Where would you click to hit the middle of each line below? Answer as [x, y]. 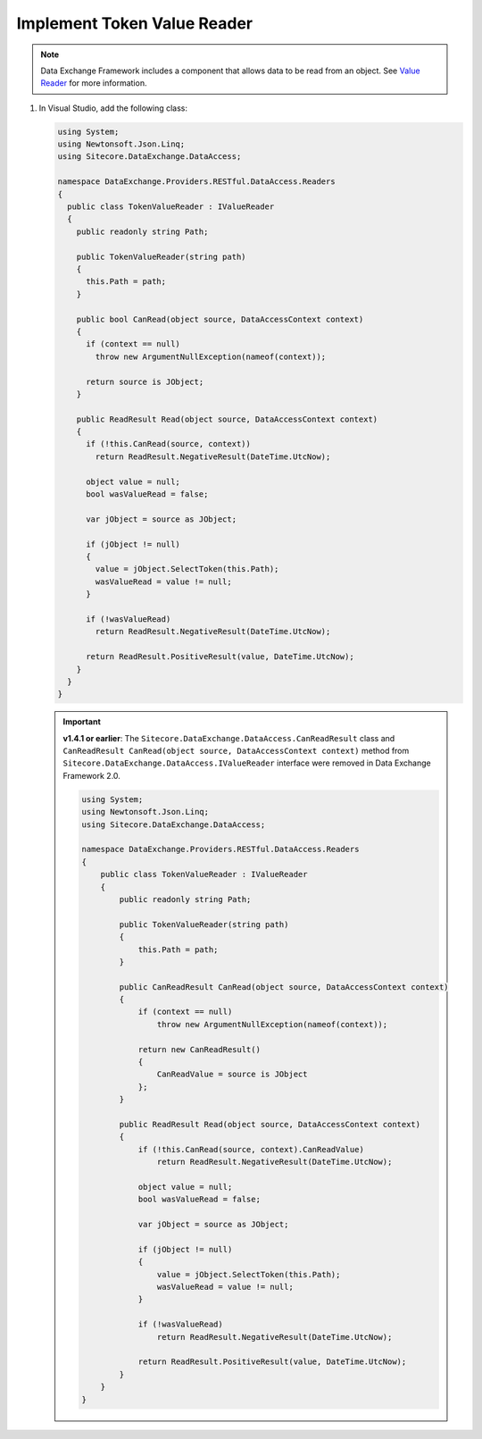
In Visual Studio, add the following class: [113, 108]
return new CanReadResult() [199, 1049]
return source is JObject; [145, 381]
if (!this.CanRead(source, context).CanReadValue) [251, 1149]
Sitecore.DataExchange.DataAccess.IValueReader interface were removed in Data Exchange [247, 763]
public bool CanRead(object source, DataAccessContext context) [220, 319]
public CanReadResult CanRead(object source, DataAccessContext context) [284, 987]
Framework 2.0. [91, 775]
